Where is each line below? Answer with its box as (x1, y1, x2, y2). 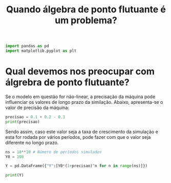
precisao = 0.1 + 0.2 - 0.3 (5, 114, 66, 119)
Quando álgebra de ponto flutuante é (6, 4, 166, 15)
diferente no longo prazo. (5, 139, 59, 145)
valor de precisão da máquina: (5, 104, 69, 111)
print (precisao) (5, 119, 40, 124)
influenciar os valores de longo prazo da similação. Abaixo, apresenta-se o (5, 99, 163, 105)
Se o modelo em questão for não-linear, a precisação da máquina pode (5, 94, 156, 100)
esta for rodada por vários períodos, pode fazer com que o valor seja (5, 134, 151, 140)
